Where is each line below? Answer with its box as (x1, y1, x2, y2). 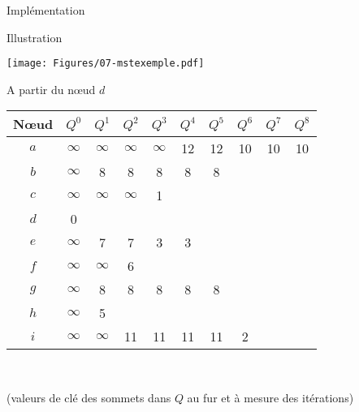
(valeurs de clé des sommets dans (6, 389, 171, 406)
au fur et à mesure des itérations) (187, 389, 354, 406)
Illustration (6, 28, 63, 45)
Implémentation (6, 2, 85, 18)
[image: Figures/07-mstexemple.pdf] (6, 58, 205, 70)
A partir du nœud (6, 80, 96, 97)
